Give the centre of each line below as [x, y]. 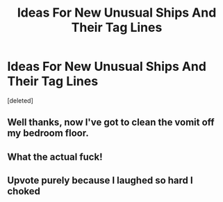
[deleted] [20, 100]
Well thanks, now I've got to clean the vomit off [111, 123]
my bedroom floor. [48, 133]
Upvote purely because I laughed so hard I [100, 181]
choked [24, 191]
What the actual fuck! [55, 157]
